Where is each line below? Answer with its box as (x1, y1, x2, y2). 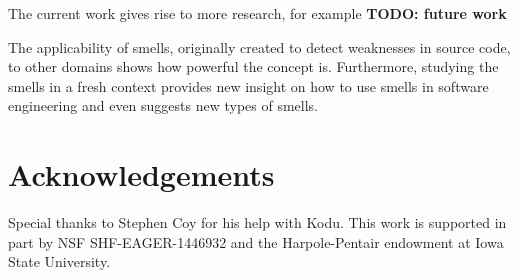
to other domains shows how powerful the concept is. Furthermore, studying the (8, 56, 499, 77)
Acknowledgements (8, 154, 275, 195)
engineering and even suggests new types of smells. (8, 95, 319, 116)
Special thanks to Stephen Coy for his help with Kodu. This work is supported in (8, 212, 507, 233)
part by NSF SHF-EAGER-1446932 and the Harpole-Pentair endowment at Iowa (8, 231, 504, 252)
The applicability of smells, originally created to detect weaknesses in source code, (8, 36, 511, 57)
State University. (8, 251, 111, 272)
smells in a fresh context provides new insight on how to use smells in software (8, 75, 489, 96)
